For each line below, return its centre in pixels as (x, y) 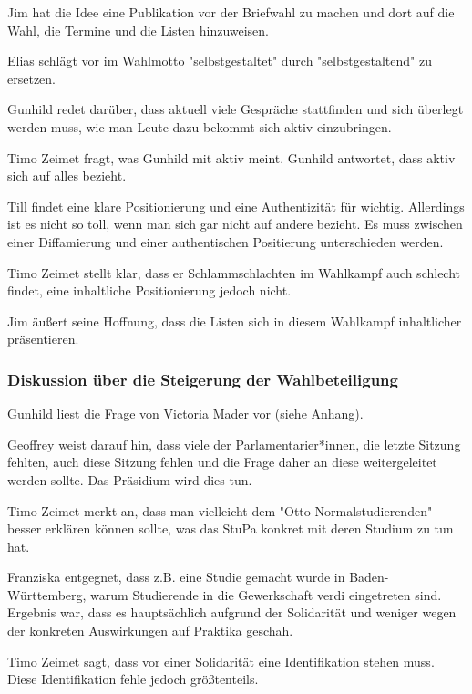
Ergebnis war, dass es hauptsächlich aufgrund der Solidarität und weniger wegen (232, 612)
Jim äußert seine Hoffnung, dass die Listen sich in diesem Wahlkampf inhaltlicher (235, 321)
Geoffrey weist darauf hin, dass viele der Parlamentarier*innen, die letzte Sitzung (234, 444)
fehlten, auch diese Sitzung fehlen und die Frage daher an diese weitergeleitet (222, 462)
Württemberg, (47, 594)
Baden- (369, 577)
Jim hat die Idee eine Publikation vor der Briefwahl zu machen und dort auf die (231, 12)
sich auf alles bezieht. (67, 176)
